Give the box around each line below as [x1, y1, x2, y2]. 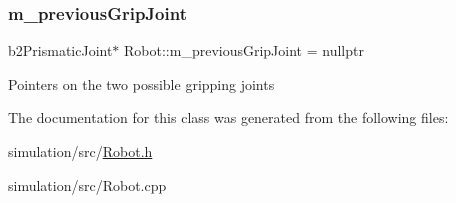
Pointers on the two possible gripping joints [8, 73, 275, 94]
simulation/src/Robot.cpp [8, 174, 167, 195]
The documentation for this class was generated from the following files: [8, 107, 449, 128]
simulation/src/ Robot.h [8, 141, 153, 161]
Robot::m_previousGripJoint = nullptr [124, 40, 364, 61]
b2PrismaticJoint [8, 40, 113, 61]
